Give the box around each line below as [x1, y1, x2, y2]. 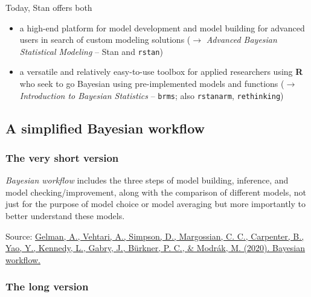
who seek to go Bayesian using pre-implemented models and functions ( [19, 77, 284, 90]
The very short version [5, 150, 119, 165]
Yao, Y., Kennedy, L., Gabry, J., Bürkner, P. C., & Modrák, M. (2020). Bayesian [5, 241, 306, 254]
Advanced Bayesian [206, 33, 277, 46]
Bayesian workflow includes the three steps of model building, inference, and [5, 174, 289, 187]
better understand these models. [5, 209, 125, 222]
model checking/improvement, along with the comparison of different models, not [5, 185, 307, 198]
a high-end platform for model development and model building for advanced [19, 21, 305, 34]
